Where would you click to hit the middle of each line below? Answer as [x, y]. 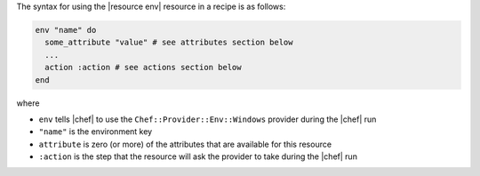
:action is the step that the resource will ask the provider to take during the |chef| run [198, 156]
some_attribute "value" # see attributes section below [169, 43]
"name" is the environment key [96, 132]
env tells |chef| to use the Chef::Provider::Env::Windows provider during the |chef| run [208, 119]
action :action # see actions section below [143, 68]
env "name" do [66, 30]
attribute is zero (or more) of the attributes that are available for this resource [185, 144]
